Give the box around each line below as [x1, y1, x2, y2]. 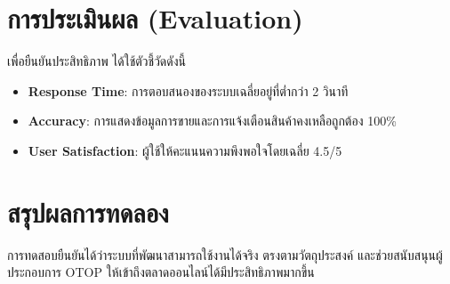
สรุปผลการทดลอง [7, 193, 169, 230]
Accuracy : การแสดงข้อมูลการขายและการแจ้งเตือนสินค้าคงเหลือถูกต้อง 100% [28, 111, 397, 130]
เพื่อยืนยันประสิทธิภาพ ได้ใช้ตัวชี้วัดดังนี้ [7, 52, 187, 70]
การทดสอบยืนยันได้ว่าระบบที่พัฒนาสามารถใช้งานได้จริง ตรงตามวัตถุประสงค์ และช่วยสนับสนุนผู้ [7, 245, 443, 264]
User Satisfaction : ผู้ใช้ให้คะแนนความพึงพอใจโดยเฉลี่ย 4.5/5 [28, 141, 342, 159]
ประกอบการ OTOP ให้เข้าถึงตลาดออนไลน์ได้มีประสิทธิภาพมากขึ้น [7, 263, 315, 281]
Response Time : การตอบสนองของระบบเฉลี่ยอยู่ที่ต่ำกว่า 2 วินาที [28, 81, 349, 100]
